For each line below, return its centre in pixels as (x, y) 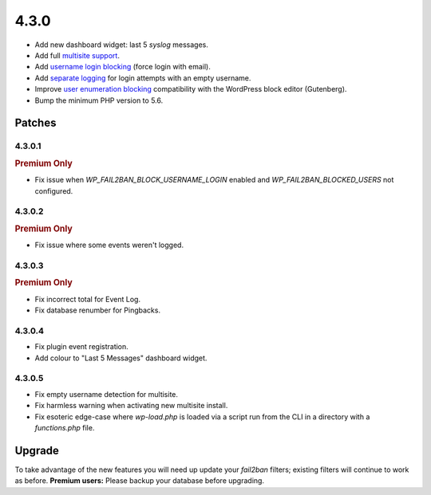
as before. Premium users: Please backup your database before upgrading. (140, 481)
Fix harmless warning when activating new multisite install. (131, 406)
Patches (36, 123)
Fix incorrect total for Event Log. (88, 299)
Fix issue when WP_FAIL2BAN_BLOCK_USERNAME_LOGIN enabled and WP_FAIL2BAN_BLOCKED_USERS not (214, 180)
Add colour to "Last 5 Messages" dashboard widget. (121, 358)
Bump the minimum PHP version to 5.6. (99, 100)
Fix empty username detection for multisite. (107, 394)
